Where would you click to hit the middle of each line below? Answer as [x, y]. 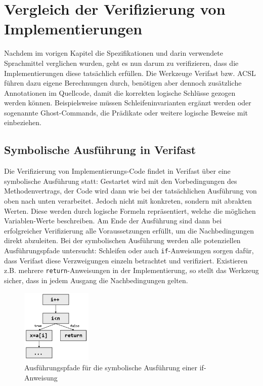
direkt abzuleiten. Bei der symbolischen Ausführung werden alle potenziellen [122, 240]
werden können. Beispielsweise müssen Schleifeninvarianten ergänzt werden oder [128, 103]
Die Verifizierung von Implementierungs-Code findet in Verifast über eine [117, 171]
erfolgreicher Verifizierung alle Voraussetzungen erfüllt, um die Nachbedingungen [129, 230]
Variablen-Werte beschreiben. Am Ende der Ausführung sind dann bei [113, 221]
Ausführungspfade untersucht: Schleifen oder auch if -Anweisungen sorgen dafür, [129, 250]
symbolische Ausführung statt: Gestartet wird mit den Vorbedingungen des [121, 181]
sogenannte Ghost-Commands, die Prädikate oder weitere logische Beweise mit [126, 112]
